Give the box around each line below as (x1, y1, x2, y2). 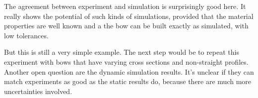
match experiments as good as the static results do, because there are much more (4, 76, 252, 87)
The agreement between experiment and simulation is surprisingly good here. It (4, 1, 246, 11)
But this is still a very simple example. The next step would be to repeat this (4, 47, 239, 57)
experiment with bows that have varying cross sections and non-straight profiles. (4, 56, 249, 67)
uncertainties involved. (4, 86, 72, 96)
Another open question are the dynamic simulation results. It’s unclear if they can (4, 66, 254, 77)
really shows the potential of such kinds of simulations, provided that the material (4, 10, 254, 21)
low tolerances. (4, 30, 49, 40)
